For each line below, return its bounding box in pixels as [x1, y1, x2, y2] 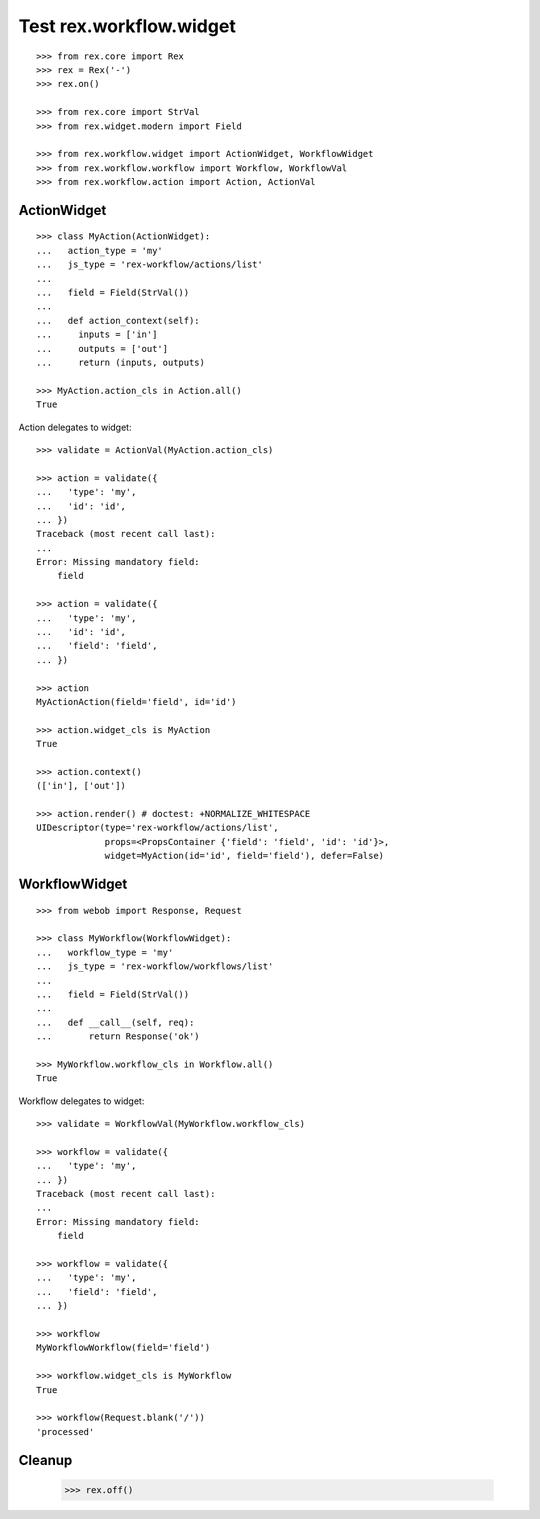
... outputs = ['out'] [36, 343, 169, 354]
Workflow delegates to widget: [18, 1095, 145, 1107]
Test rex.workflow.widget [18, 15, 237, 37]
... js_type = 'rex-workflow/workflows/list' [36, 961, 274, 972]
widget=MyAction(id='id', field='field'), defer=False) [104, 850, 385, 862]
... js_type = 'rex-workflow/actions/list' [36, 259, 264, 270]
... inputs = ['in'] [36, 329, 158, 340]
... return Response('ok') [36, 1031, 200, 1042]
